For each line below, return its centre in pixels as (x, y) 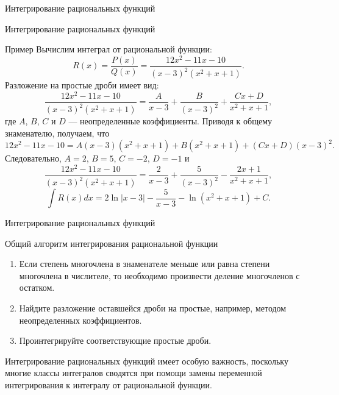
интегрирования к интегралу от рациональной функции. (109, 385)
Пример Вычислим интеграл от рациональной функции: (109, 49)
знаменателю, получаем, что (57, 133)
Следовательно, (33, 158)
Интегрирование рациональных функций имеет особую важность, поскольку (147, 361)
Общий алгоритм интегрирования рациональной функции (112, 243)
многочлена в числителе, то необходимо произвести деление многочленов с (159, 275)
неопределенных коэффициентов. (80, 320)
